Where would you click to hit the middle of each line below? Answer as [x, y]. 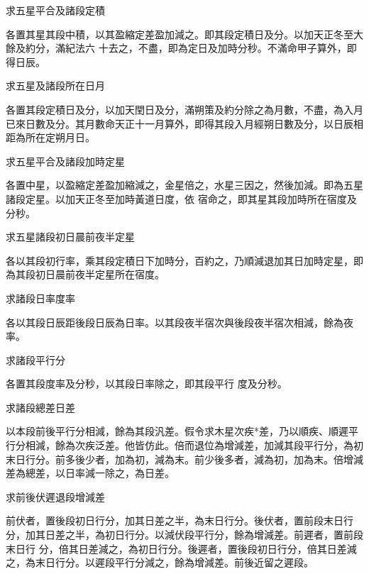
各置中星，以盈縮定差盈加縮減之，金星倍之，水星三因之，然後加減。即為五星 [184, 185]
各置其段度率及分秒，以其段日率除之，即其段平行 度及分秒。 [147, 383]
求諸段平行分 [35, 359]
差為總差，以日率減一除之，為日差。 [90, 473]
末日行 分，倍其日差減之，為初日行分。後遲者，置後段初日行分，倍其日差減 [181, 548]
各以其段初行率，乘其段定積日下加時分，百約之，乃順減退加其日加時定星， [180, 260]
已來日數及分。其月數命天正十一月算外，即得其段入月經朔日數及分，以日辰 [180, 123]
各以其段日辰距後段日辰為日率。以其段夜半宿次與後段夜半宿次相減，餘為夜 [180, 322]
